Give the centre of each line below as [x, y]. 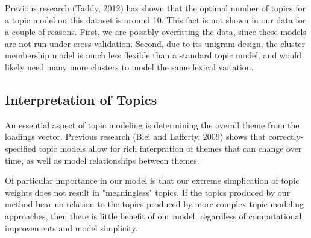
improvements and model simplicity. [71, 227]
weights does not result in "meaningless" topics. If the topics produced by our [148, 192]
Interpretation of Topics [81, 99]
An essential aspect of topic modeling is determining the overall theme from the [152, 124]
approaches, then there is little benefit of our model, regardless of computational [153, 215]
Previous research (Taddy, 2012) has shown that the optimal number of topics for [155, 8]
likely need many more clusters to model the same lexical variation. [129, 67]
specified [20, 148]
